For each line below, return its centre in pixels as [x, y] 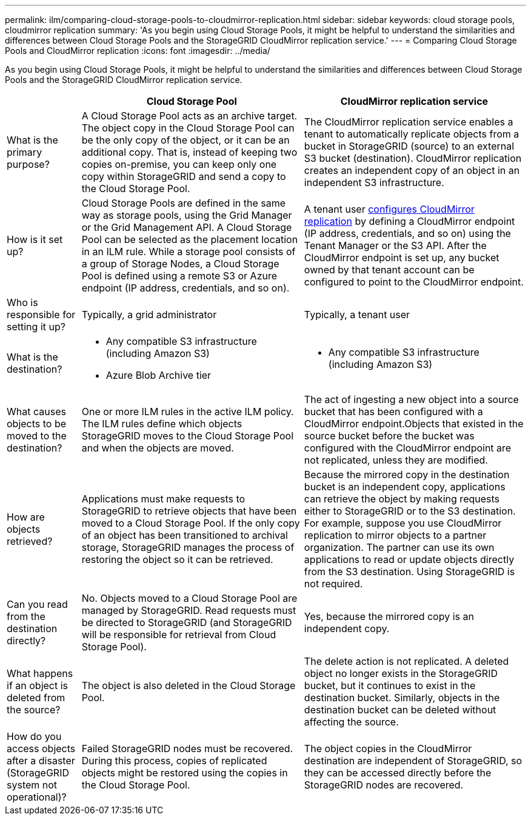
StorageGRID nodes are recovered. [384, 785]
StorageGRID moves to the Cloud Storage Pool [188, 436]
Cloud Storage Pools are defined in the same [184, 203]
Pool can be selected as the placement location [190, 239]
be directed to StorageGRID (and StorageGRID [187, 622]
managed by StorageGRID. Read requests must [189, 610]
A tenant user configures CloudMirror [389, 209]
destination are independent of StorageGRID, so [413, 761]
